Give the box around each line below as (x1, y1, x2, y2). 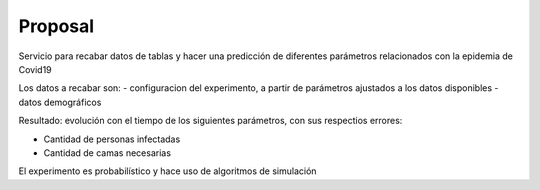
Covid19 (18, 63, 52, 75)
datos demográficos (18, 96, 102, 108)
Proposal (18, 15, 95, 37)
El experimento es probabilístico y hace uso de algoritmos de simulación (18, 165, 317, 177)
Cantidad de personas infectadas (43, 133, 181, 145)
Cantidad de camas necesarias (43, 146, 172, 159)
